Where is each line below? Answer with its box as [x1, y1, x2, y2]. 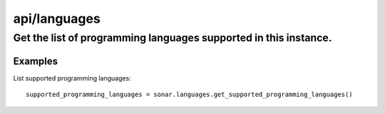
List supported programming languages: [13, 73, 131, 82]
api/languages [13, 11, 101, 26]
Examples [13, 55, 58, 67]
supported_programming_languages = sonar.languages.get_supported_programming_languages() [26, 90, 353, 99]
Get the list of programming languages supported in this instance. [13, 31, 332, 44]
